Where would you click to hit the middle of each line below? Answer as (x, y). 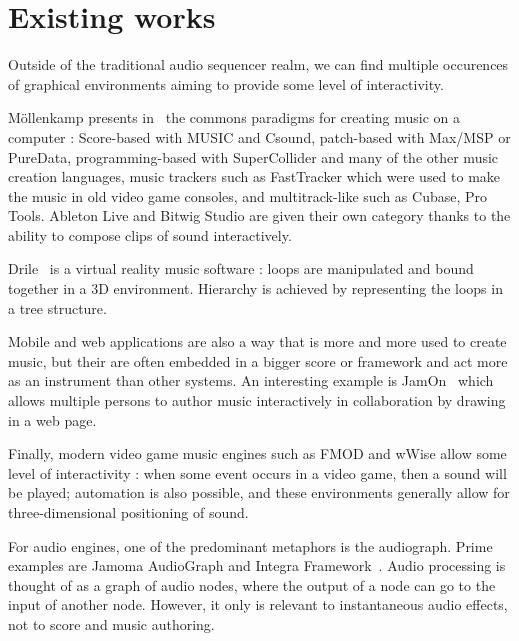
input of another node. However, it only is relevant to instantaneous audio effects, (258, 604)
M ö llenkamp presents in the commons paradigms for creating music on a (234, 117)
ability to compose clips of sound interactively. (150, 234)
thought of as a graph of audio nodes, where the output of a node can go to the (252, 584)
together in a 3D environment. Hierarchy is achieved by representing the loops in (255, 288)
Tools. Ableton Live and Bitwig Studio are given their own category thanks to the (259, 215)
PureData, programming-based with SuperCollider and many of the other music (253, 156)
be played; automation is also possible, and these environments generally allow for (259, 492)
